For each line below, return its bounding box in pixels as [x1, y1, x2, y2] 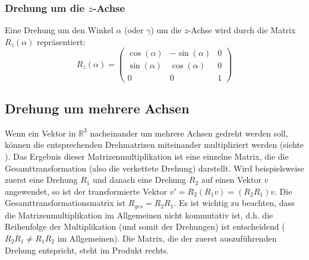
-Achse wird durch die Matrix [188, 24, 296, 36]
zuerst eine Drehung [5, 173, 78, 186]
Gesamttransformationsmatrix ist [5, 196, 126, 209]
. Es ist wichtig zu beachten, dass [174, 196, 295, 209]
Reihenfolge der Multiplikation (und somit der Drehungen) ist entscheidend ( [5, 220, 285, 233]
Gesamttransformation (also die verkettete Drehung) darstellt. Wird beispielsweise [5, 161, 304, 174]
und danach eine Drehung [93, 173, 187, 186]
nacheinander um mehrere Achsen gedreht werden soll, [90, 126, 288, 139]
